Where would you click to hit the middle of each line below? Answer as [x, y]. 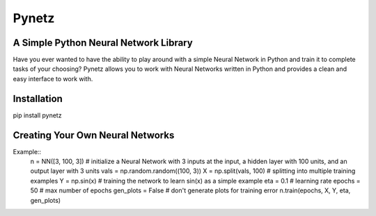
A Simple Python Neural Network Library [103, 43]
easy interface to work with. [53, 78]
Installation [38, 98]
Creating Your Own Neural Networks [94, 135]
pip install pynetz [37, 115]
